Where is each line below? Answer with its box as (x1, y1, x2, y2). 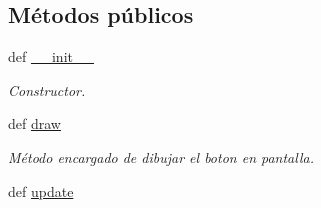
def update (8, 180, 74, 201)
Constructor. (8, 79, 86, 100)
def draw (8, 113, 61, 134)
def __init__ (8, 46, 94, 67)
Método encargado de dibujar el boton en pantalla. (8, 146, 314, 167)
